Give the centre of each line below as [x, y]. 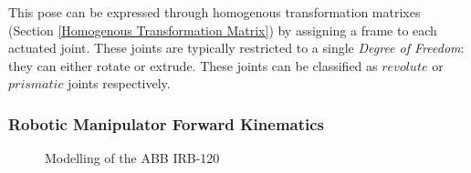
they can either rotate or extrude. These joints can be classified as [193, 65]
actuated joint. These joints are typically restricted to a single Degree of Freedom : [236, 48]
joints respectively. [119, 83]
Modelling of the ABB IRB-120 [132, 158]
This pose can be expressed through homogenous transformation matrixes [215, 12]
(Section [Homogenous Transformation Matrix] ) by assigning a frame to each [223, 30]
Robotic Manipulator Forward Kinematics [167, 123]
